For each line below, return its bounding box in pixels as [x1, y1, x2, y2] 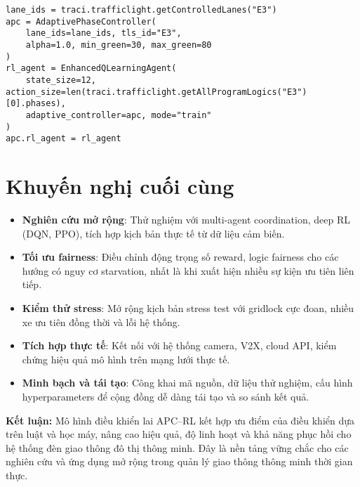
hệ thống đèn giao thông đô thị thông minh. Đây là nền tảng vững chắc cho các [6, 440, 349, 455]
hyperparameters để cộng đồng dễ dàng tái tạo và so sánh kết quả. [22, 389, 309, 403]
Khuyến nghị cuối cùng [6, 171, 234, 200]
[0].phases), [6, 98, 66, 109]
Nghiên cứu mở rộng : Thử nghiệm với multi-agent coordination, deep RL [22, 212, 350, 226]
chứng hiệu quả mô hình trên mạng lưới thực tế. [22, 351, 230, 366]
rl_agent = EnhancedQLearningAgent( [6, 63, 177, 74]
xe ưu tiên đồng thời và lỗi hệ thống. [22, 314, 180, 329]
